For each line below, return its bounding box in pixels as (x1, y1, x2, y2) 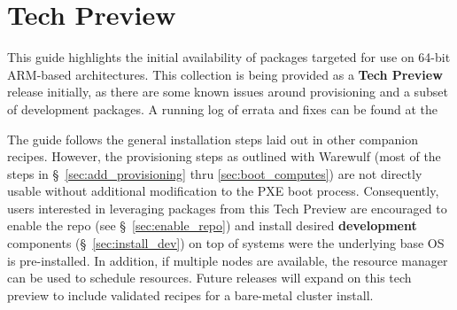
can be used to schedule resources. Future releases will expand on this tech (7, 268, 412, 287)
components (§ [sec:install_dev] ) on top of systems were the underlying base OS (7, 234, 445, 252)
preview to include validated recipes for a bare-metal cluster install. (7, 285, 374, 304)
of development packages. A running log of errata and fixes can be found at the (7, 99, 438, 118)
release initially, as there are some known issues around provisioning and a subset (7, 82, 448, 101)
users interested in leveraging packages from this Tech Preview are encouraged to (7, 198, 447, 217)
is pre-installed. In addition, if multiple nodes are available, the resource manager (7, 251, 448, 269)
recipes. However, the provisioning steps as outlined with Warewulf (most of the (7, 147, 441, 166)
